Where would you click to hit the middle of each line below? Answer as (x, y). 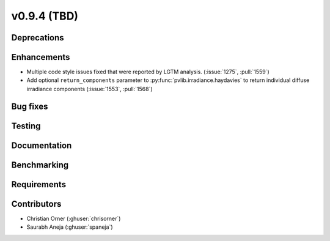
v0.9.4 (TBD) (45, 16)
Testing (26, 126)
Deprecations (38, 38)
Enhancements (41, 57)
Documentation (42, 145)
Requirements (39, 184)
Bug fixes (30, 106)
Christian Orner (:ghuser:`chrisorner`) (74, 218)
